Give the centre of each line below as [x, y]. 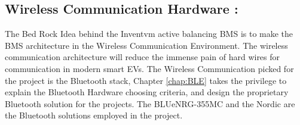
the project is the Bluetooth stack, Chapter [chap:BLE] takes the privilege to [146, 80]
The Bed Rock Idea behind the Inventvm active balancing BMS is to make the [149, 34]
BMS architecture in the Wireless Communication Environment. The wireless [146, 45]
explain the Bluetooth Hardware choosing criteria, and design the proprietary [147, 92]
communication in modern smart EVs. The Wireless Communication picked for [149, 68]
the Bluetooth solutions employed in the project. [94, 115]
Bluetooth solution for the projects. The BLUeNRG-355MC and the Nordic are [150, 103]
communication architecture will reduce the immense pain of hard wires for [143, 57]
